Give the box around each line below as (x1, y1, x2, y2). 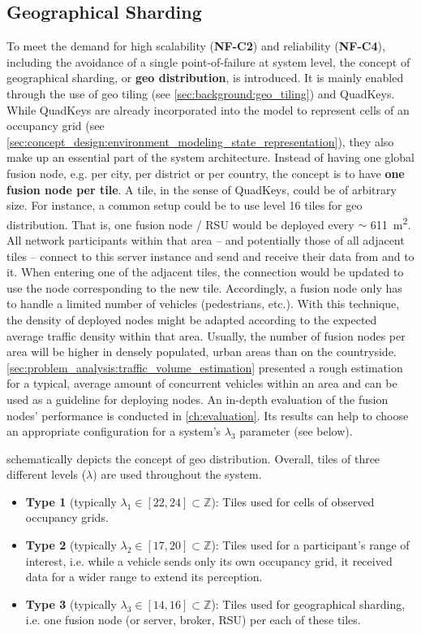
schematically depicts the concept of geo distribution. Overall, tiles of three (6, 449, 380, 467)
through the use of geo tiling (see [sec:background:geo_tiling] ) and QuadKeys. (6, 85, 395, 102)
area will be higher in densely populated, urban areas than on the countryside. (6, 343, 397, 360)
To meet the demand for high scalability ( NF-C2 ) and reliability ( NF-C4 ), (6, 37, 385, 54)
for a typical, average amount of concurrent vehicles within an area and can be (6, 375, 397, 392)
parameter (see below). (239, 423, 353, 440)
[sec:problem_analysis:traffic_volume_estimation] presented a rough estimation (6, 358, 403, 376)
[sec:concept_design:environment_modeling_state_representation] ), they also (6, 132, 394, 150)
